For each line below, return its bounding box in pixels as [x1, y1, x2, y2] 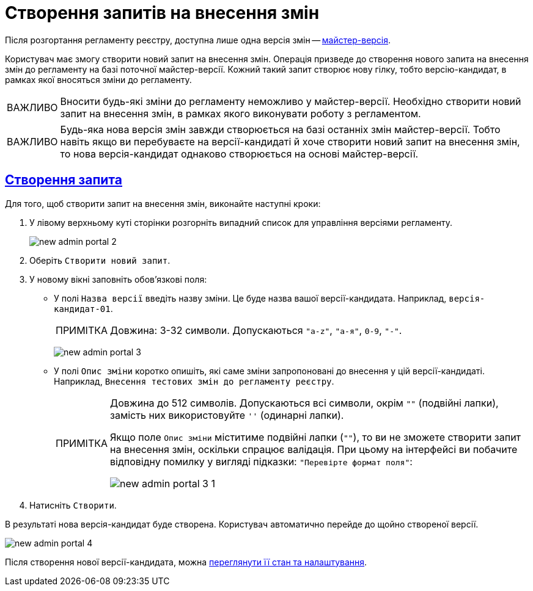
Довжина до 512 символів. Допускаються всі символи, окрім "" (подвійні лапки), [110, 396, 499, 409]
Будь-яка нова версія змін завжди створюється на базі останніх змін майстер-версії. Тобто [60, 123, 501, 136]
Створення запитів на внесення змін [5, 2, 320, 23]
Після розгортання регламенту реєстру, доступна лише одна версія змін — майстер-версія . [5, 34, 391, 45]
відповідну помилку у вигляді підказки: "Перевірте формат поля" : [110, 455, 413, 468]
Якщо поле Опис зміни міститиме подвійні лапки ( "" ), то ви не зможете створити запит [110, 430, 521, 443]
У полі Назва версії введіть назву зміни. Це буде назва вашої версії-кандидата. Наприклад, [54, 292, 447, 303]
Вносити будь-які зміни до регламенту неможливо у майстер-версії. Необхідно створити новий [60, 95, 521, 107]
